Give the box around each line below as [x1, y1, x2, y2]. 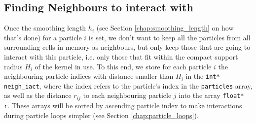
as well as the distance [4, 90, 72, 100]
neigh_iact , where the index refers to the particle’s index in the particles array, [4, 80, 253, 91]
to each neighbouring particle [83, 90, 172, 100]
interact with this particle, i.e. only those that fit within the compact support [4, 51, 238, 62]
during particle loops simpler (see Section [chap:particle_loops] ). [4, 110, 199, 120]
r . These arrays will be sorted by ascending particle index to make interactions [4, 100, 242, 110]
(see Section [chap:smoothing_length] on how [96, 23, 234, 33]
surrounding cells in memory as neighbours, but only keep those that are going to [4, 42, 251, 52]
